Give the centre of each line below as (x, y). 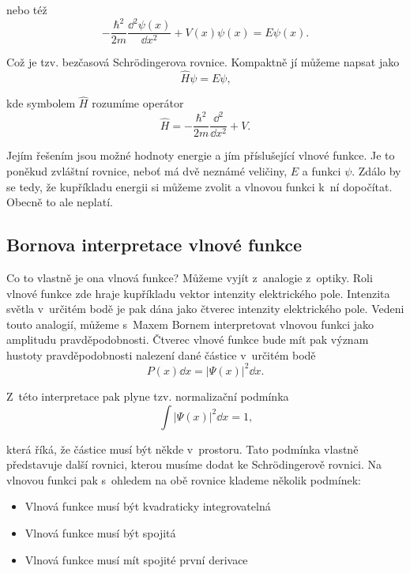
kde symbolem (41, 103)
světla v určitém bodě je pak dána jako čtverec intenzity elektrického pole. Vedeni (205, 309)
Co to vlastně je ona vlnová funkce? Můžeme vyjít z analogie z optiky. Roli (190, 277)
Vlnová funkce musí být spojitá (100, 532)
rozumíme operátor (138, 103)
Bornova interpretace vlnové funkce (154, 245)
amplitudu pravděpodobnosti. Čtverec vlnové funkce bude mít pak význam (188, 339)
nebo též (27, 9)
